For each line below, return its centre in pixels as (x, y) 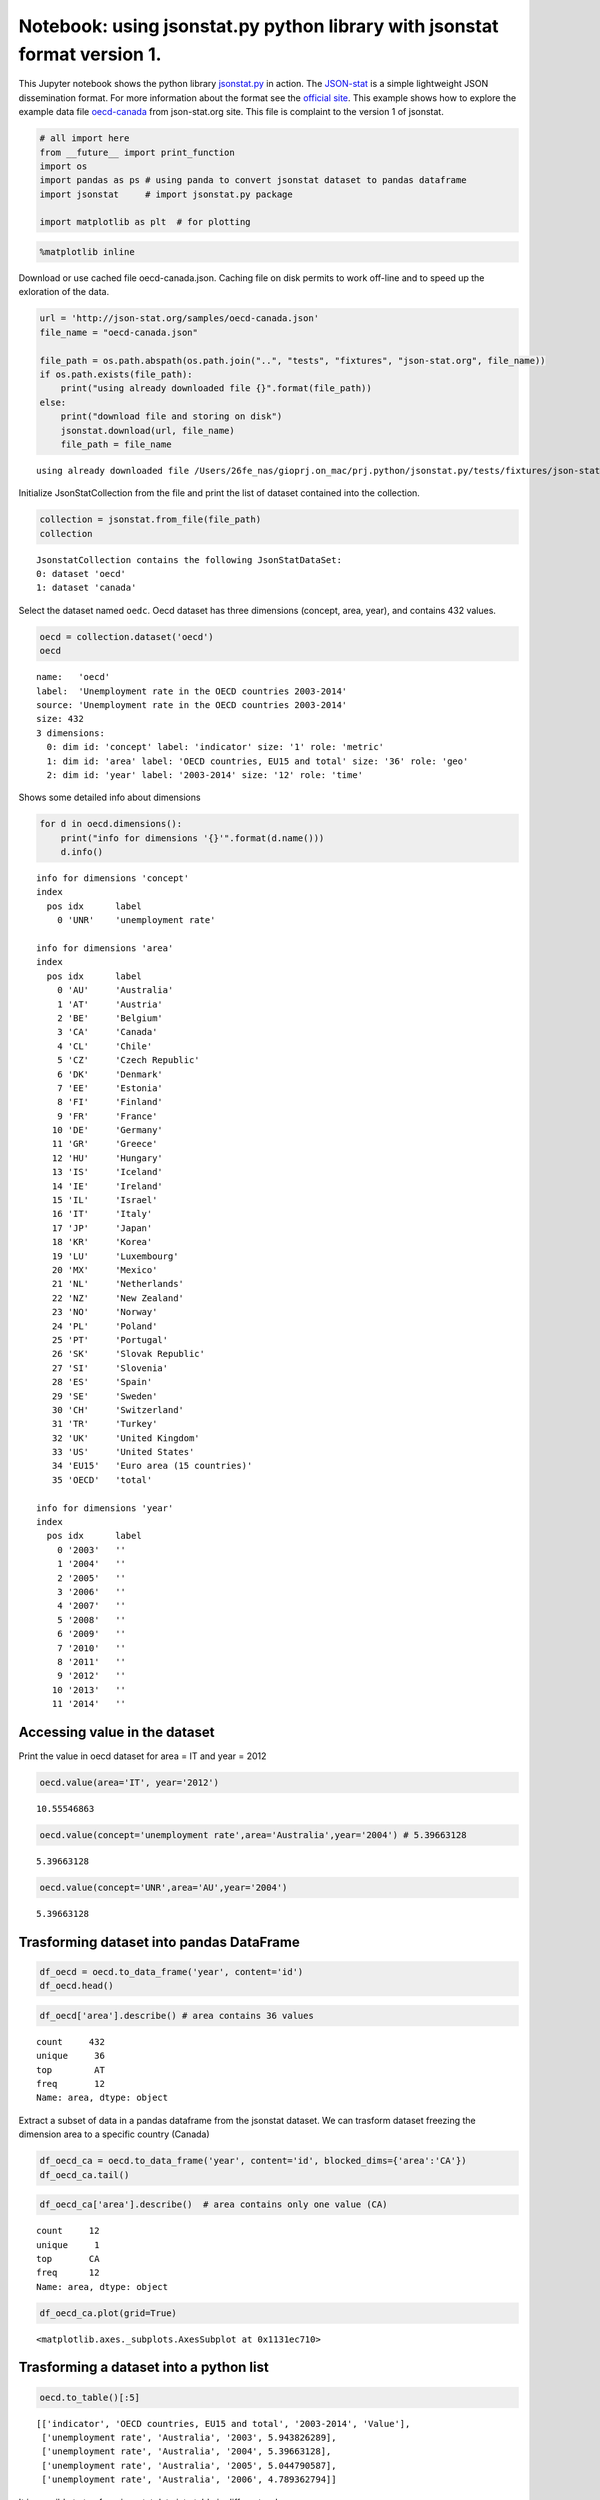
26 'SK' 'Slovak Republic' (128, 1354)
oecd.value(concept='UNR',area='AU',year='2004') (163, 1887)
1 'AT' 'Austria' (110, 1004)
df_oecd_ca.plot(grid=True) (108, 2313)
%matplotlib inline (87, 252)
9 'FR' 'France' (107, 1116)
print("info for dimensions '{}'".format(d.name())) (192, 838)
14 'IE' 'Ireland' (107, 1186)
